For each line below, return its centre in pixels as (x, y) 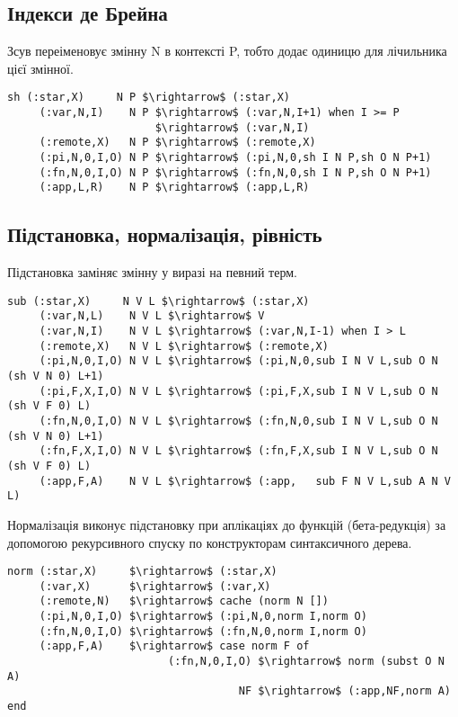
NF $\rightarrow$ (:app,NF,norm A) (344, 691)
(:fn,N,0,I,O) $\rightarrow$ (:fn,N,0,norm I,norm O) (203, 631)
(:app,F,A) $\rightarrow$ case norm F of (174, 646)
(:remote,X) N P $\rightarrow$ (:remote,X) (177, 143)
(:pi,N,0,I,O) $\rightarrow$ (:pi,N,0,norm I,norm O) (203, 617)
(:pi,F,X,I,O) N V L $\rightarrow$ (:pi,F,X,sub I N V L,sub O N (238, 391)
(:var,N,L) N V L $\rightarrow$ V (152, 316)
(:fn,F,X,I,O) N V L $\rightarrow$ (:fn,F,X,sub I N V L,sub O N (238, 451)
